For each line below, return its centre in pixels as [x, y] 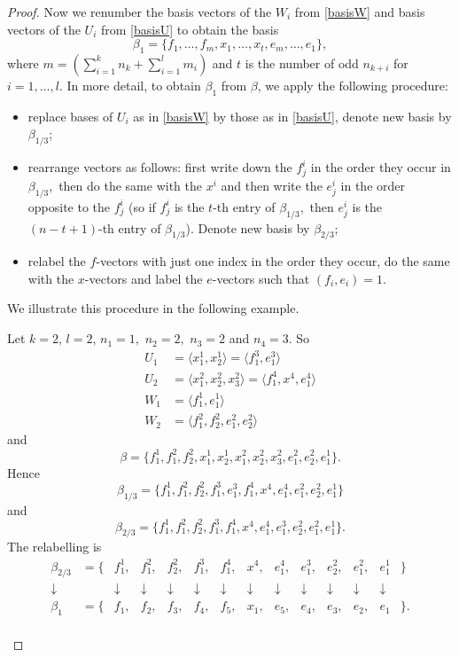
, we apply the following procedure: [353, 85]
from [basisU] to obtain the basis [190, 29]
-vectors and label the [144, 278]
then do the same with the [130, 185]
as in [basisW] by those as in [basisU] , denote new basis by [292, 116]
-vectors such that [261, 278]
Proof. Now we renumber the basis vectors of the [140, 12]
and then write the [272, 185]
